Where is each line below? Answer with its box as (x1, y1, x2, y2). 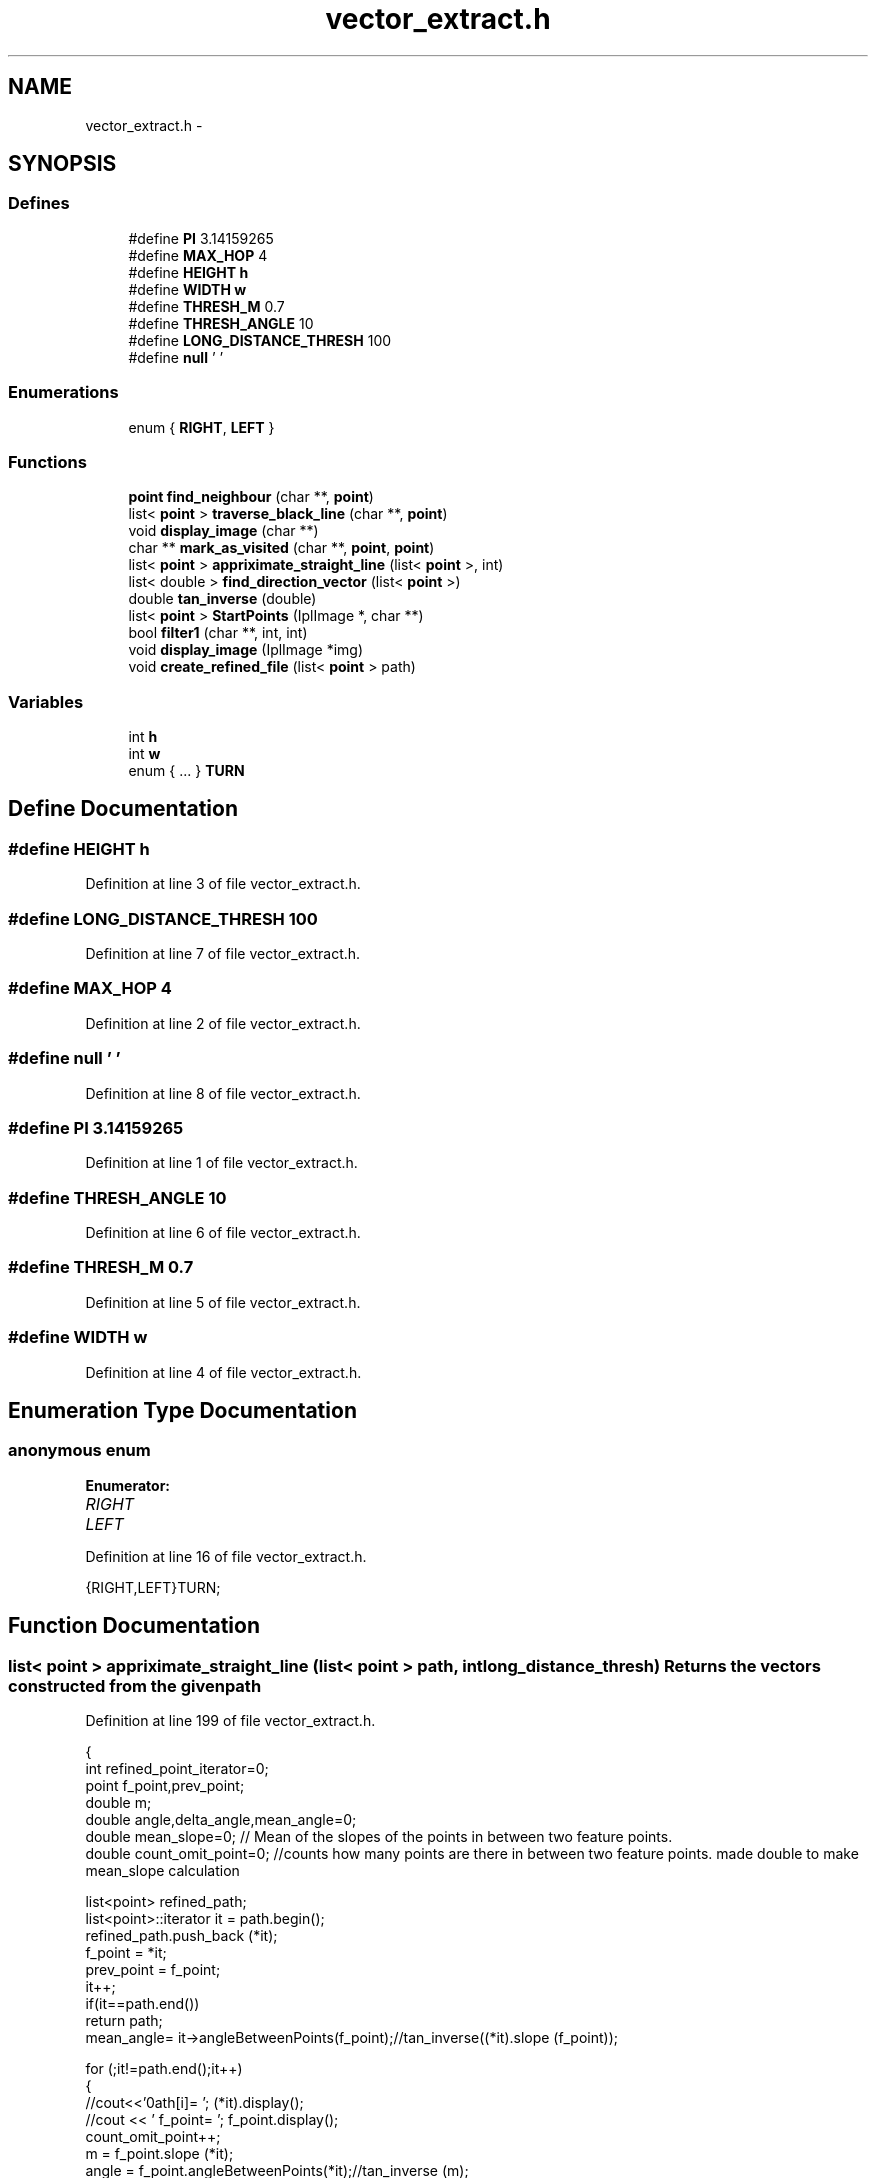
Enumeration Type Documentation (8, 1397, 357, 1423)
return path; (85, 2011, 163, 2029)
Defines (8, 193, 70, 214)
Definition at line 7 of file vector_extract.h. (85, 945, 361, 963)
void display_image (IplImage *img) (128, 641, 364, 659)
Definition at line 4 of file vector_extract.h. (85, 1363, 362, 1381)
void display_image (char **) (128, 522, 319, 540)
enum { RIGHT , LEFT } (128, 418, 275, 436)
